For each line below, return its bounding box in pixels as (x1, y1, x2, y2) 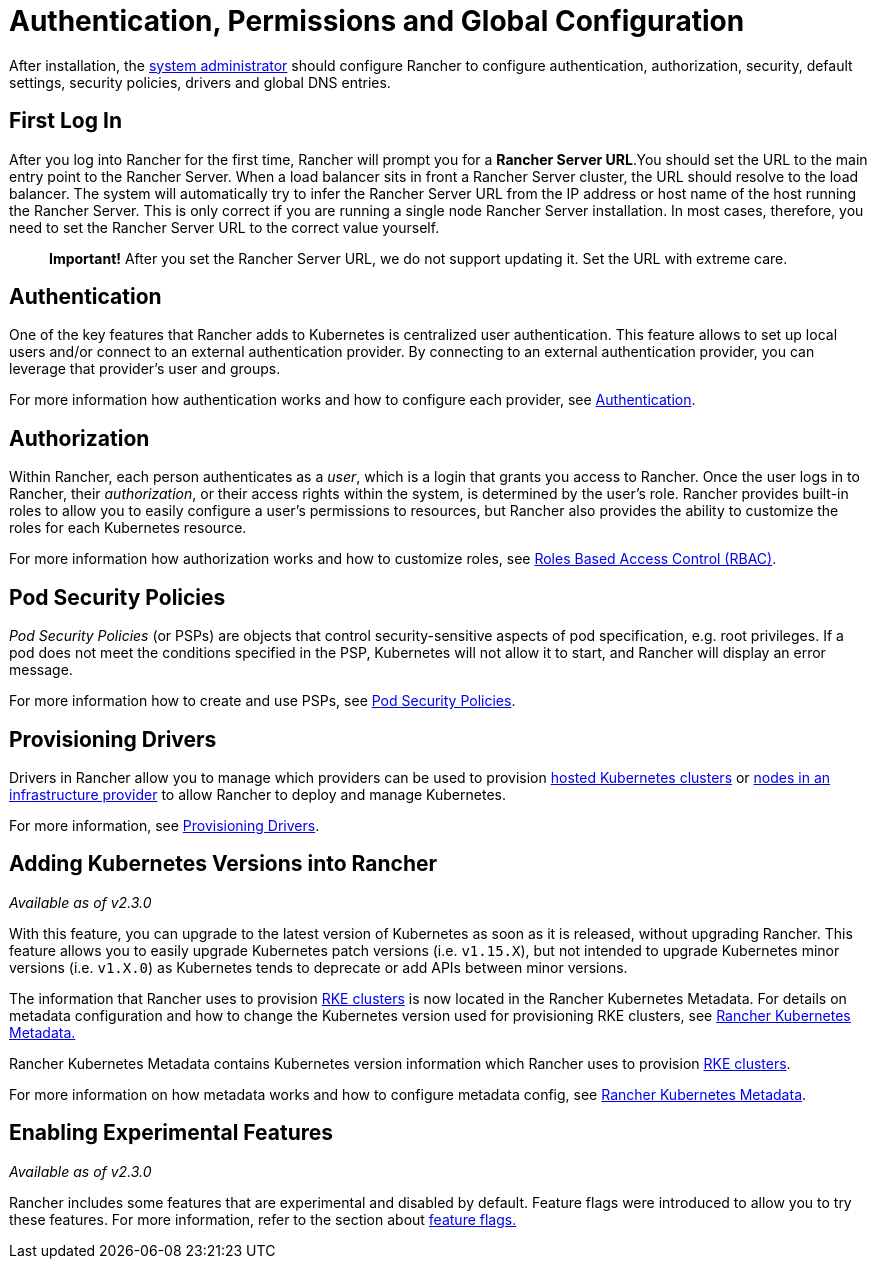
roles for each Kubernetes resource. (9, 519, 247, 537)
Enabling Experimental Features (9, 1120, 334, 1146)
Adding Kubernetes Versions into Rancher (9, 851, 438, 877)
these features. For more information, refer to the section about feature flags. (9, 1210, 517, 1228)
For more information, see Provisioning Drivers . (9, 816, 320, 834)
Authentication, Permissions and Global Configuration (9, 4, 745, 38)
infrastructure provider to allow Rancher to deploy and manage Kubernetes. (9, 785, 506, 803)
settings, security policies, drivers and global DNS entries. (9, 73, 391, 91)
